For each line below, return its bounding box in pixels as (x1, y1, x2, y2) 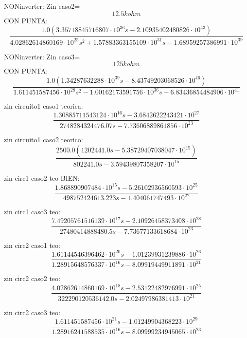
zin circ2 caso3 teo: (4, 307, 60, 317)
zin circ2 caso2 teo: (4, 273, 60, 283)
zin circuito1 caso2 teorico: (4, 134, 83, 144)
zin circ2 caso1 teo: (4, 240, 60, 250)
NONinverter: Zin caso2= (4, 1, 80, 11)
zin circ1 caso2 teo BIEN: (4, 172, 80, 183)
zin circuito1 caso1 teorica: (4, 101, 83, 111)
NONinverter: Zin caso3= (4, 51, 80, 61)
